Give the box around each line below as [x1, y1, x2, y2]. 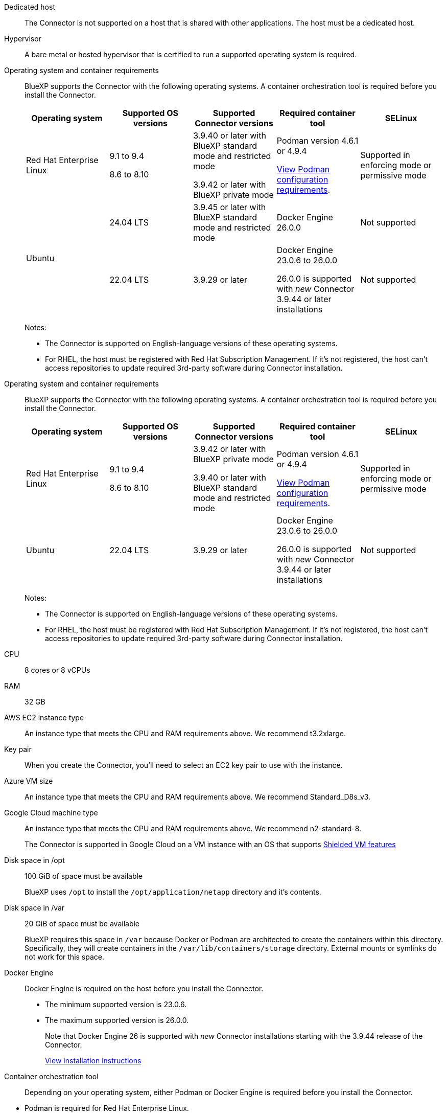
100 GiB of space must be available [25, 872, 143, 880]
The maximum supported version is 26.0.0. [45, 1016, 189, 1025]
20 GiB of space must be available [25, 919, 140, 928]
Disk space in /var [4, 903, 65, 912]
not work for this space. [25, 952, 104, 961]
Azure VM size [4, 777, 53, 785]
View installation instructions [45, 1056, 142, 1065]
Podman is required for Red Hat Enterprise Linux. [25, 1104, 189, 1112]
